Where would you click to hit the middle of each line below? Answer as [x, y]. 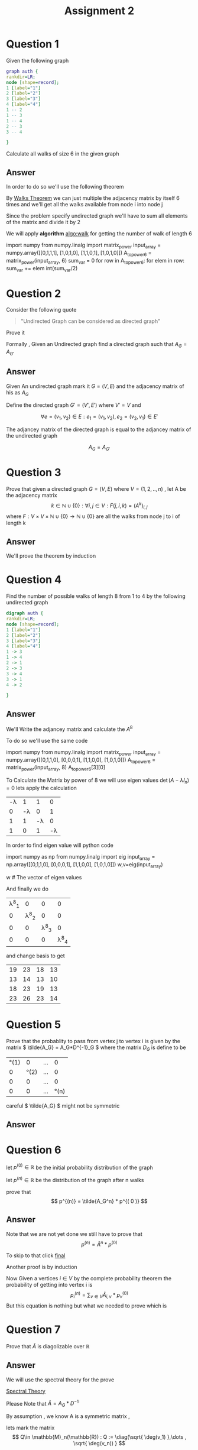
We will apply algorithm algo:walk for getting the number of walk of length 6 [99, 234]
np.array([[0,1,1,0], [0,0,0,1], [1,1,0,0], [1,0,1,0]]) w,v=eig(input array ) [85, 865]
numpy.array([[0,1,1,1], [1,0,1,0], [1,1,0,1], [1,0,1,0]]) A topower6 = [79, 253]
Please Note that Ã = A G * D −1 [42, 1404]
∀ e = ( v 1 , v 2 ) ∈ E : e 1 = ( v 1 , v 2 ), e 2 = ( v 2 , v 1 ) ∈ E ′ [99, 417]
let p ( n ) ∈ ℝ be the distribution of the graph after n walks [75, 1179]
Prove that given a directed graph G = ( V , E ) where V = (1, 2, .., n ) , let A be [96, 488]
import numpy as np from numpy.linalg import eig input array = [81, 857]
